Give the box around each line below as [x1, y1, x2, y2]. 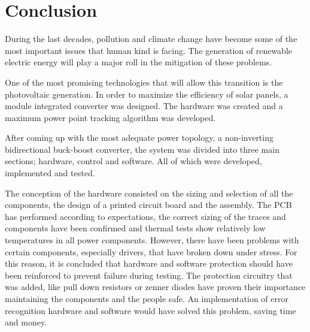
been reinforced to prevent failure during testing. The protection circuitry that [5, 268, 293, 281]
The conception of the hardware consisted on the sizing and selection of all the [5, 186, 293, 199]
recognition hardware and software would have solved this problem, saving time [5, 304, 296, 316]
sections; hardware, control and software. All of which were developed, [5, 155, 262, 167]
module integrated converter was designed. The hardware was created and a [5, 99, 283, 112]
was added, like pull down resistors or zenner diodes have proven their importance [5, 280, 306, 293]
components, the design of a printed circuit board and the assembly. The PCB [5, 198, 292, 211]
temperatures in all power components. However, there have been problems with [5, 234, 299, 246]
